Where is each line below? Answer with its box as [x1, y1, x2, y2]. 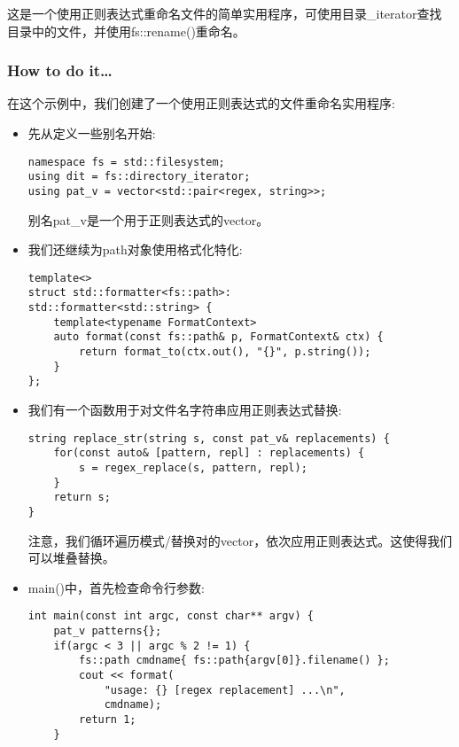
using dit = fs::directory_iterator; [27, 170, 251, 183]
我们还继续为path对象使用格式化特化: [27, 240, 243, 259]
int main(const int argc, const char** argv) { [27, 610, 314, 623]
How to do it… [7, 59, 113, 82]
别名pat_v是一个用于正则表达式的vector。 [27, 210, 269, 229]
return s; [53, 491, 111, 504]
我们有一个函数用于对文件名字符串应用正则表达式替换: [27, 401, 342, 418]
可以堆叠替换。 [27, 549, 115, 567]
